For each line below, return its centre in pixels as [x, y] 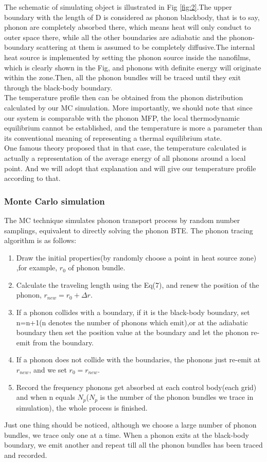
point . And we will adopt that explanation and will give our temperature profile [130, 168]
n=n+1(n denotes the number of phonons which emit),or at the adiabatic [132, 322]
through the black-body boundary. [58, 87]
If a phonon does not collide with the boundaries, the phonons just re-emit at [138, 359]
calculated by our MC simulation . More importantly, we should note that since [128, 107]
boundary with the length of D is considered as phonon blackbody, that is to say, [132, 17]
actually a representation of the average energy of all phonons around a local [125, 158]
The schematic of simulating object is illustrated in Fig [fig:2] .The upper [118, 7]
